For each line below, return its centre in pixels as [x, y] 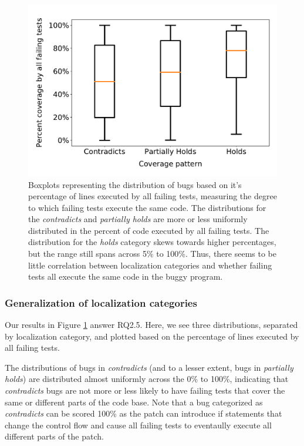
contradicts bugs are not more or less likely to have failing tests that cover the [145, 390]
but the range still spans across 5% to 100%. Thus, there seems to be [152, 254]
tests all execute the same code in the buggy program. [126, 276]
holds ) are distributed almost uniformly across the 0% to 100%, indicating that [147, 379]
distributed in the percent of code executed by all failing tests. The [149, 230]
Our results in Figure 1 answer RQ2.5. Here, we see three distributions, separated [151, 325]
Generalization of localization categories [101, 302]
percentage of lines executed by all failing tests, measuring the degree [153, 196]
